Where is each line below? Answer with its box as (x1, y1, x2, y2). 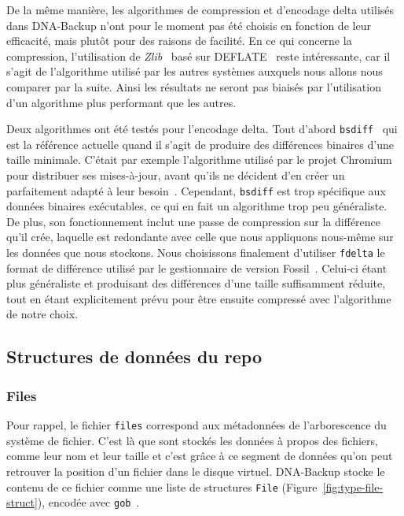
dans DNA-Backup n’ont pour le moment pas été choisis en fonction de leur (6, 17, 371, 33)
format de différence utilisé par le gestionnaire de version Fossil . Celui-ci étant (6, 259, 387, 276)
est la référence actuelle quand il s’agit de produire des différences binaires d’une (6, 135, 394, 152)
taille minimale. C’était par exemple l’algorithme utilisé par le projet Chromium (6, 151, 392, 168)
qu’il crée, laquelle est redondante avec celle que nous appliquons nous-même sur (6, 228, 394, 245)
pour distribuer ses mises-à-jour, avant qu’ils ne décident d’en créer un (6, 167, 345, 183)
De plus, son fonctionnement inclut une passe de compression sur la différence (6, 213, 381, 229)
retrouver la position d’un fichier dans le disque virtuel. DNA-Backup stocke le (6, 462, 385, 479)
